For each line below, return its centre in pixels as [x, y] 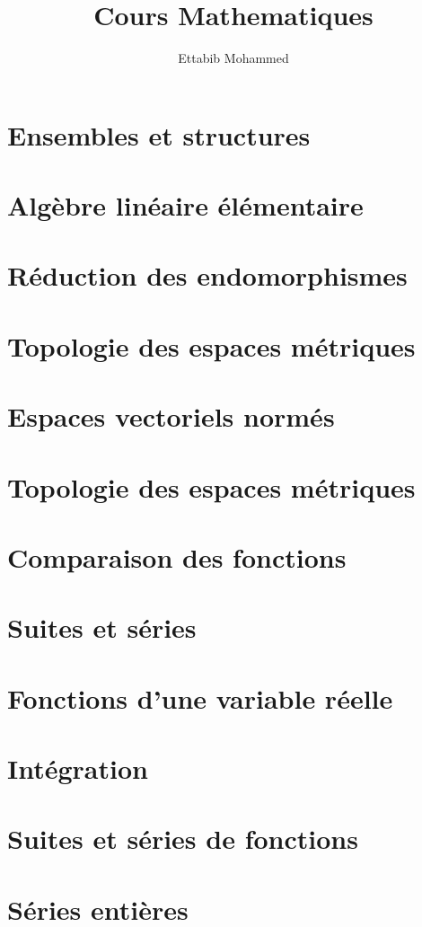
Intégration [78, 768]
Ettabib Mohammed [233, 58]
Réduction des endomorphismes [207, 275]
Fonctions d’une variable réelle [200, 697]
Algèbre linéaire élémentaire [185, 205]
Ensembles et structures [159, 134]
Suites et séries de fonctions [183, 839]
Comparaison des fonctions [177, 556]
